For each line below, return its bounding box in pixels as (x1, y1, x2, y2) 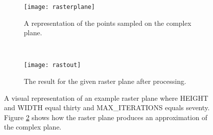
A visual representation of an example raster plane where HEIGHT (4, 92, 209, 103)
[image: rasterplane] (24, 3, 95, 10)
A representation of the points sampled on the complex (24, 17, 192, 28)
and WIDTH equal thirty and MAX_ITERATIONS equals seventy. (4, 102, 210, 113)
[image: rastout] (24, 62, 81, 69)
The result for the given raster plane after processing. (24, 76, 186, 86)
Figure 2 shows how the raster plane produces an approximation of (4, 112, 208, 122)
